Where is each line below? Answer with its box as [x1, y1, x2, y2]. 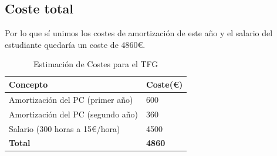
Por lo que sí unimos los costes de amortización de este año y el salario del [5, 27, 273, 39]
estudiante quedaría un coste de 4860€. [5, 38, 146, 50]
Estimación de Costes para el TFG [33, 58, 158, 70]
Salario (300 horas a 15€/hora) [9, 122, 120, 134]
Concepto [9, 78, 48, 90]
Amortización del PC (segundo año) [9, 108, 138, 120]
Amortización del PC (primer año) [9, 93, 133, 105]
